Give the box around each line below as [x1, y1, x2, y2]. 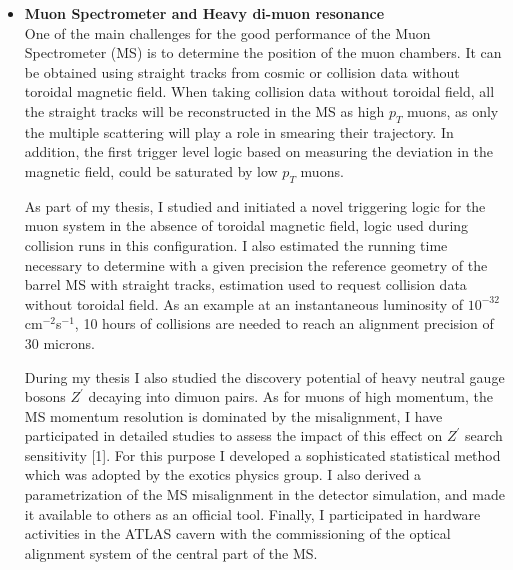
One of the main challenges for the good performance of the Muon [24, 22, 431, 43]
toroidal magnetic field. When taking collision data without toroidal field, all [24, 81, 495, 102]
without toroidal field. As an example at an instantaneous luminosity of [24, 293, 464, 314]
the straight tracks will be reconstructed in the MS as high [24, 100, 385, 121]
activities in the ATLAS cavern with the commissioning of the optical [24, 523, 451, 544]
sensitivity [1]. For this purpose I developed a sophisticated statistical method [24, 444, 501, 465]
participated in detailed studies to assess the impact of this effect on [24, 425, 443, 446]
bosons [24, 386, 66, 407]
